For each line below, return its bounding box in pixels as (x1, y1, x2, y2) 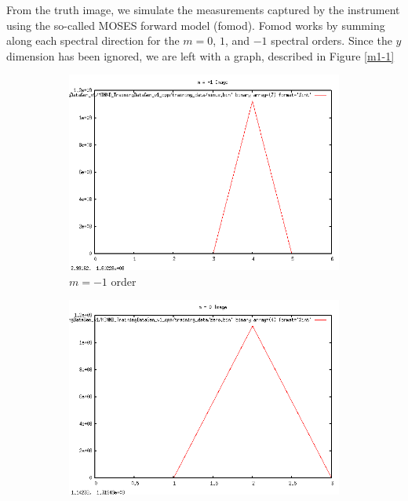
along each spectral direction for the (6, 32, 180, 49)
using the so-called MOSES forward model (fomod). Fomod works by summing (6, 16, 385, 33)
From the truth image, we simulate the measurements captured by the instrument (6, 2, 400, 17)
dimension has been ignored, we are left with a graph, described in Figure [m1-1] (6, 47, 395, 64)
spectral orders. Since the (271, 32, 392, 49)
